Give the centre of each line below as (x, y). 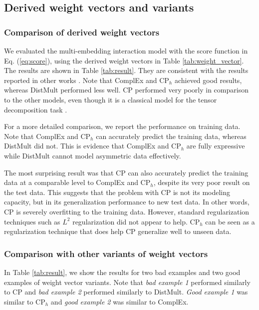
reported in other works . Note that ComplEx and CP (87, 80)
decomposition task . (36, 109)
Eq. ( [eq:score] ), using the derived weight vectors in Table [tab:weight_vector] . (124, 60)
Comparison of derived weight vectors (82, 32)
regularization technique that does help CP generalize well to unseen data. (118, 231)
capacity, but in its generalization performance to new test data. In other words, (127, 202)
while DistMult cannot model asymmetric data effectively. (93, 155)
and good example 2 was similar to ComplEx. (120, 301)
